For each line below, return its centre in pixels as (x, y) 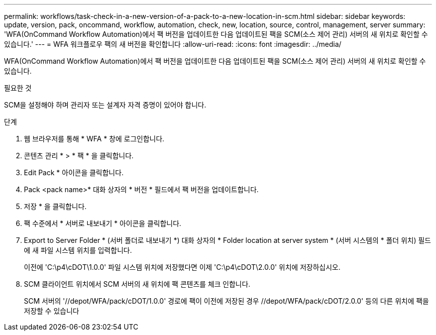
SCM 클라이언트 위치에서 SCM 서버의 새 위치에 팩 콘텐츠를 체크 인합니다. (137, 284)
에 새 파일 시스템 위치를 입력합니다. (78, 250)
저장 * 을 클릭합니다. (55, 206)
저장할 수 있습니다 (52, 311)
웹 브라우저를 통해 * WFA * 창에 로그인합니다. (94, 139)
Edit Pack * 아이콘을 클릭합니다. (74, 172)
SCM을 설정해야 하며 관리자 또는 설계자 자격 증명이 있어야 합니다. (105, 105)
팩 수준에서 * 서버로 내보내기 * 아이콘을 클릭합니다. (103, 223)
